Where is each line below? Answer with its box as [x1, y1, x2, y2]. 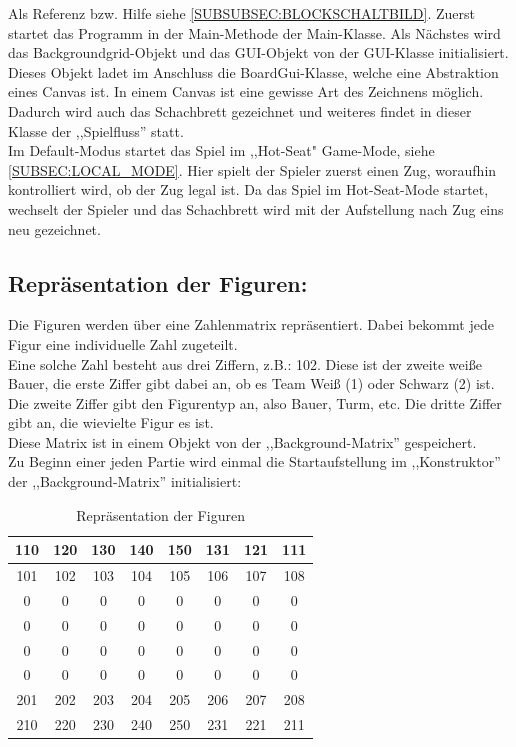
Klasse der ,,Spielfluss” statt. [8, 120, 184, 141]
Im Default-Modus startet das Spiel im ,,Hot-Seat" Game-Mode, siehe [8, 140, 435, 161]
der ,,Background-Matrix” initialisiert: [8, 471, 242, 492]
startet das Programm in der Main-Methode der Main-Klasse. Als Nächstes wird [8, 22, 501, 43]
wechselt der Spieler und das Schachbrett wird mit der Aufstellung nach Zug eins [8, 198, 504, 219]
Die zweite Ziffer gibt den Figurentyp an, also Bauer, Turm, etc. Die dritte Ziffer [8, 392, 502, 413]
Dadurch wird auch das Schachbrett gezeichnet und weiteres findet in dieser [8, 100, 472, 121]
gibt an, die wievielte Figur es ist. [8, 412, 214, 433]
